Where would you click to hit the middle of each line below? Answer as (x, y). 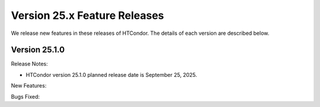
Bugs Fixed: (25, 96)
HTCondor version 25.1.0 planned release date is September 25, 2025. (111, 74)
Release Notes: (29, 64)
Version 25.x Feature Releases (87, 15)
